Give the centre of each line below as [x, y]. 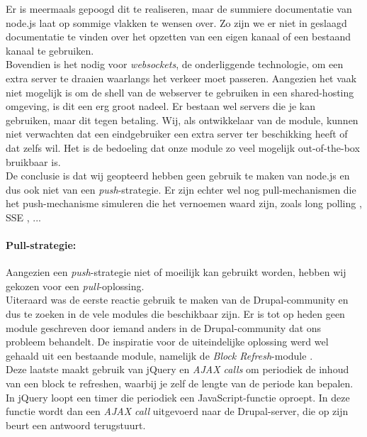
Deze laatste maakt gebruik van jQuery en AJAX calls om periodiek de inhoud [177, 369]
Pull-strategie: [41, 245]
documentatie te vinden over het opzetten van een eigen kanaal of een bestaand [178, 37]
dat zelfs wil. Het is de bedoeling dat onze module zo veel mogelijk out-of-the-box [183, 147]
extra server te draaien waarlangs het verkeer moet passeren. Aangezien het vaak [181, 78]
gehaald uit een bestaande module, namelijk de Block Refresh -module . [159, 355]
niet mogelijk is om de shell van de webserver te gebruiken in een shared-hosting [180, 92]
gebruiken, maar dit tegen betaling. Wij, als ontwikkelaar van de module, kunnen [182, 120]
